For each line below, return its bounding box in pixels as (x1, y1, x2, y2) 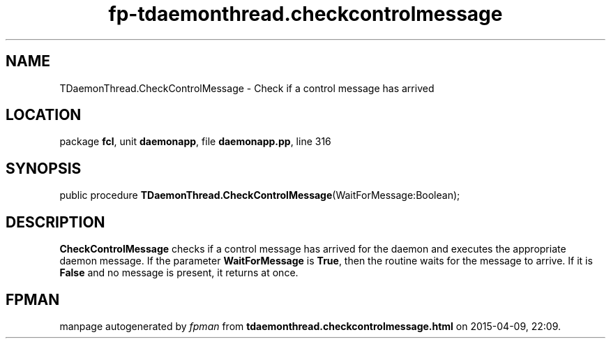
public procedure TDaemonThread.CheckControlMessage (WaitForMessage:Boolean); (59, 189, 460, 202)
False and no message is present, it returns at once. (59, 267, 299, 279)
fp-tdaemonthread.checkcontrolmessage (108, 2, 503, 26)
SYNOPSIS (6, 159, 82, 177)
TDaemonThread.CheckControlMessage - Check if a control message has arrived (59, 82, 435, 94)
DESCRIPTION (6, 213, 105, 231)
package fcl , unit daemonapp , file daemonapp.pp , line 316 (59, 135, 331, 148)
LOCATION (6, 106, 82, 124)
